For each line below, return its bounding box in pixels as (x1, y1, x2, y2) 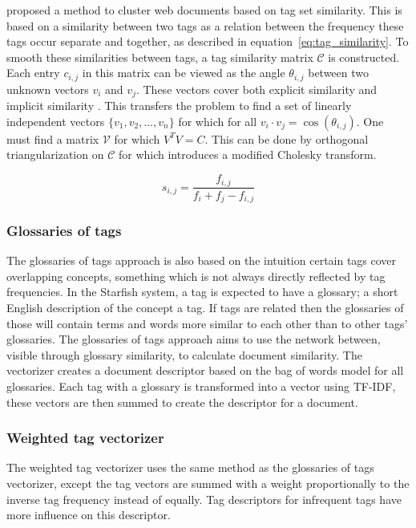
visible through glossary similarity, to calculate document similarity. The (6, 346, 362, 363)
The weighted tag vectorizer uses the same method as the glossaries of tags (6, 459, 374, 476)
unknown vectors (6, 80, 89, 97)
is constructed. (328, 48, 400, 65)
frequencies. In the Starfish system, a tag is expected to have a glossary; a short (6, 283, 398, 300)
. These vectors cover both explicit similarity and (135, 80, 378, 97)
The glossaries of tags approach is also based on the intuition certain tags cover (6, 252, 397, 269)
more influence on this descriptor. (6, 506, 171, 523)
